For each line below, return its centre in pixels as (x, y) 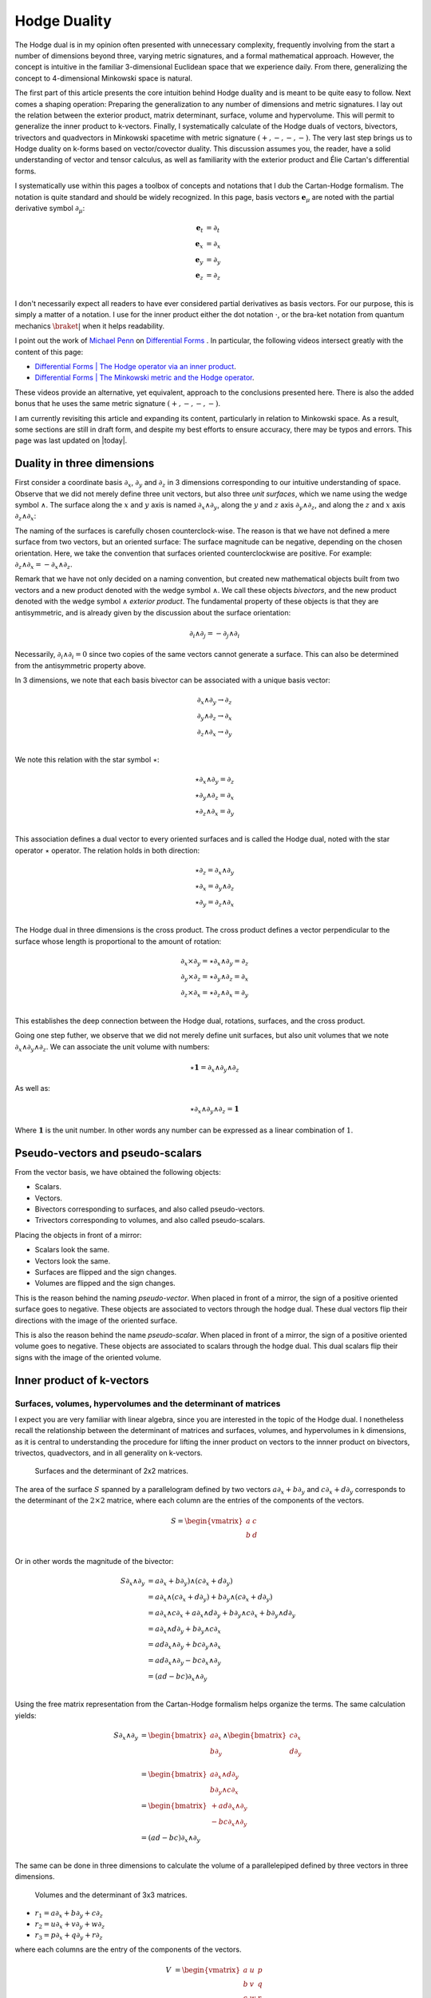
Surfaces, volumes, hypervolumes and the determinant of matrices (148, 1403)
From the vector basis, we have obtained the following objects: (118, 1172)
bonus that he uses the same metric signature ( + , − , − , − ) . (118, 404)
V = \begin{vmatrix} (203, 1970)
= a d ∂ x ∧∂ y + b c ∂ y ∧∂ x (184, 1646)
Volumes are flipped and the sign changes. (105, 1284)
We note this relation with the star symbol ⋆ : (87, 760)
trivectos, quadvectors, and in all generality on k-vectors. (109, 1453)
